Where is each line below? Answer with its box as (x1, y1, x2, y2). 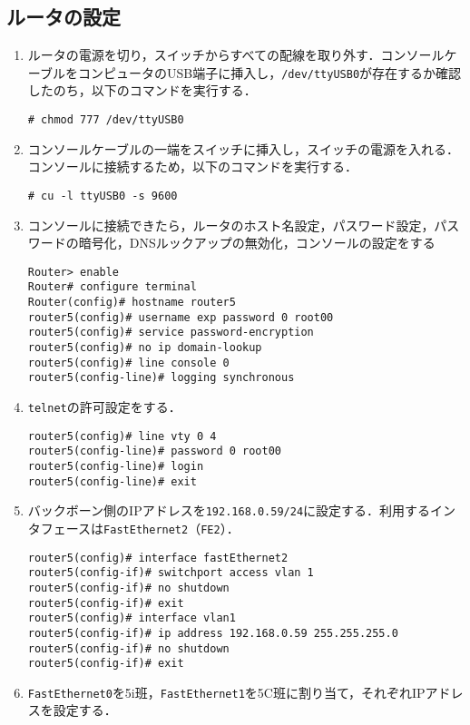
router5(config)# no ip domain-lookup (27, 341, 262, 355)
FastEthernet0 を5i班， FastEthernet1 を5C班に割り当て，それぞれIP (27, 682, 426, 701)
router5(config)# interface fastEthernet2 (27, 551, 289, 564)
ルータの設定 (6, 3, 121, 31)
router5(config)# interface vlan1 (27, 612, 236, 625)
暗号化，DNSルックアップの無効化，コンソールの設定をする (78, 233, 436, 252)
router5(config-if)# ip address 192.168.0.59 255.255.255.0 (27, 626, 398, 640)
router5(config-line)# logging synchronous (27, 371, 295, 385)
